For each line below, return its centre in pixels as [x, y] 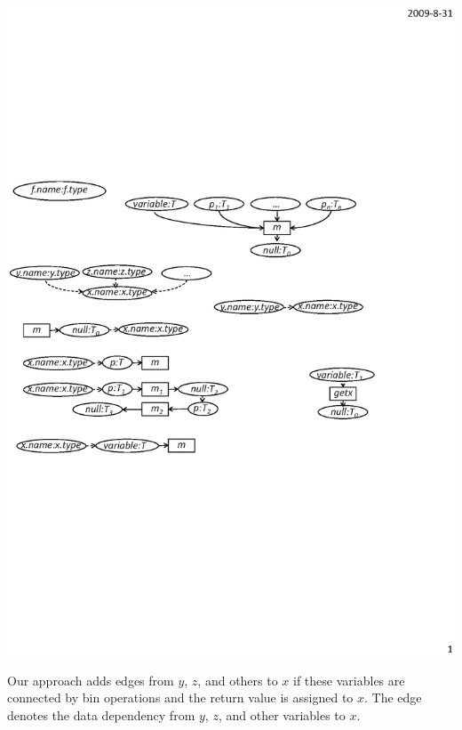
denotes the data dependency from [101, 714]
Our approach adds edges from [91, 680]
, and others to [238, 680]
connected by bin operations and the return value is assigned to [180, 698]
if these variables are [349, 680]
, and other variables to [282, 714]
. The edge [393, 698]
